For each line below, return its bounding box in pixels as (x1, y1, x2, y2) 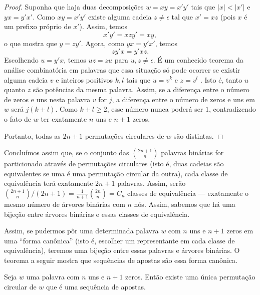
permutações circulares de (85, 130, 164, 141)
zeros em (226, 225, 253, 236)
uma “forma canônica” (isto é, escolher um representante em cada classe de (4, 235, 235, 245)
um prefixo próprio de (4, 21, 71, 32)
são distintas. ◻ (173, 130, 223, 141)
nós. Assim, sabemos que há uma (134, 198, 235, 209)
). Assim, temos (79, 21, 128, 32)
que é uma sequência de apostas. (46, 281, 146, 292)
